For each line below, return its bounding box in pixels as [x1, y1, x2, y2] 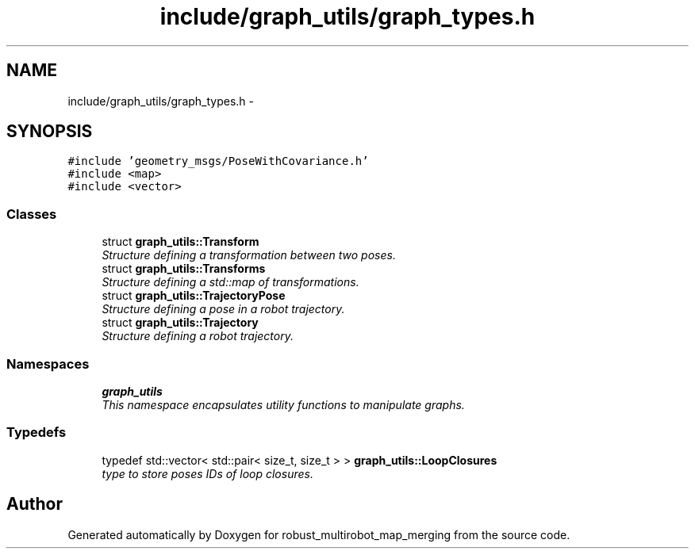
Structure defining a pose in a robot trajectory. [102, 302, 345, 316]
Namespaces [6, 355, 90, 372]
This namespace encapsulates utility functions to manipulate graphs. [102, 397, 465, 411]
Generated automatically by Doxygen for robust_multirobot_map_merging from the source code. [67, 527, 570, 542]
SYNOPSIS [6, 121, 93, 142]
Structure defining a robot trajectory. [102, 329, 294, 343]
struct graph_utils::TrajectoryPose [102, 289, 286, 303]
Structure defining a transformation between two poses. [102, 248, 396, 262]
